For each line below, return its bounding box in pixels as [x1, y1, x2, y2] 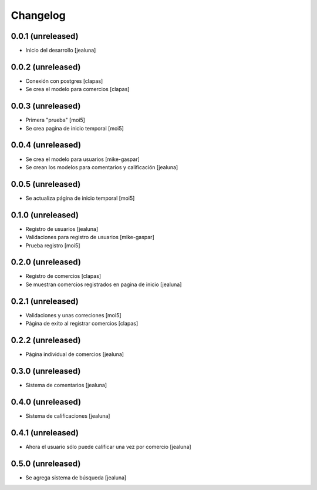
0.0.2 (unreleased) [11, 62, 81, 72]
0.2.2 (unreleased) [11, 335, 82, 345]
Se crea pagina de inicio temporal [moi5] [25, 125, 124, 132]
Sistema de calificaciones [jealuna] [25, 412, 110, 419]
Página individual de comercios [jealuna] [25, 351, 124, 358]
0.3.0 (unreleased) [11, 366, 81, 376]
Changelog [11, 9, 66, 22]
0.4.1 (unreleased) [11, 428, 79, 438]
